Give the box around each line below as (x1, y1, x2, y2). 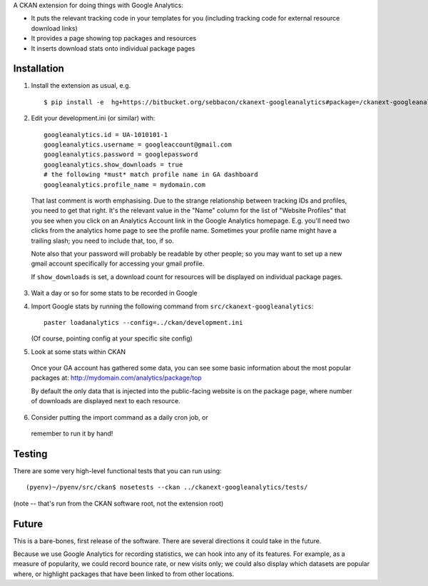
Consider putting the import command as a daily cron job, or (31, 413, 208, 421)
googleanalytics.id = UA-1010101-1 (44, 131, 168, 138)
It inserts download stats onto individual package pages (31, 44, 195, 53)
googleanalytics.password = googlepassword (44, 151, 198, 158)
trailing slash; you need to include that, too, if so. (31, 236, 175, 245)
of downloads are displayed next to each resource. (31, 397, 181, 405)
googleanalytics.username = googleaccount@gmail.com (44, 141, 232, 149)
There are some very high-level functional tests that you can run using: (13, 466, 222, 475)
